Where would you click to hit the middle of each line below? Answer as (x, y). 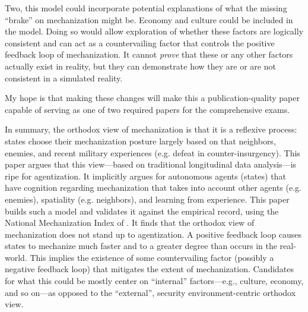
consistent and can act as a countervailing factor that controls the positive (140, 42)
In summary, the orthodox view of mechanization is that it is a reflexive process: (151, 129)
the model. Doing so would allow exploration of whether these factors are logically (154, 31)
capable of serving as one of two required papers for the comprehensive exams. (147, 109)
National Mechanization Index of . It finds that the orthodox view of (130, 223)
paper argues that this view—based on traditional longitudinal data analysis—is (151, 164)
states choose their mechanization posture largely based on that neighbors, (140, 141)
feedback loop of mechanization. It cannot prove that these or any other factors (149, 54)
